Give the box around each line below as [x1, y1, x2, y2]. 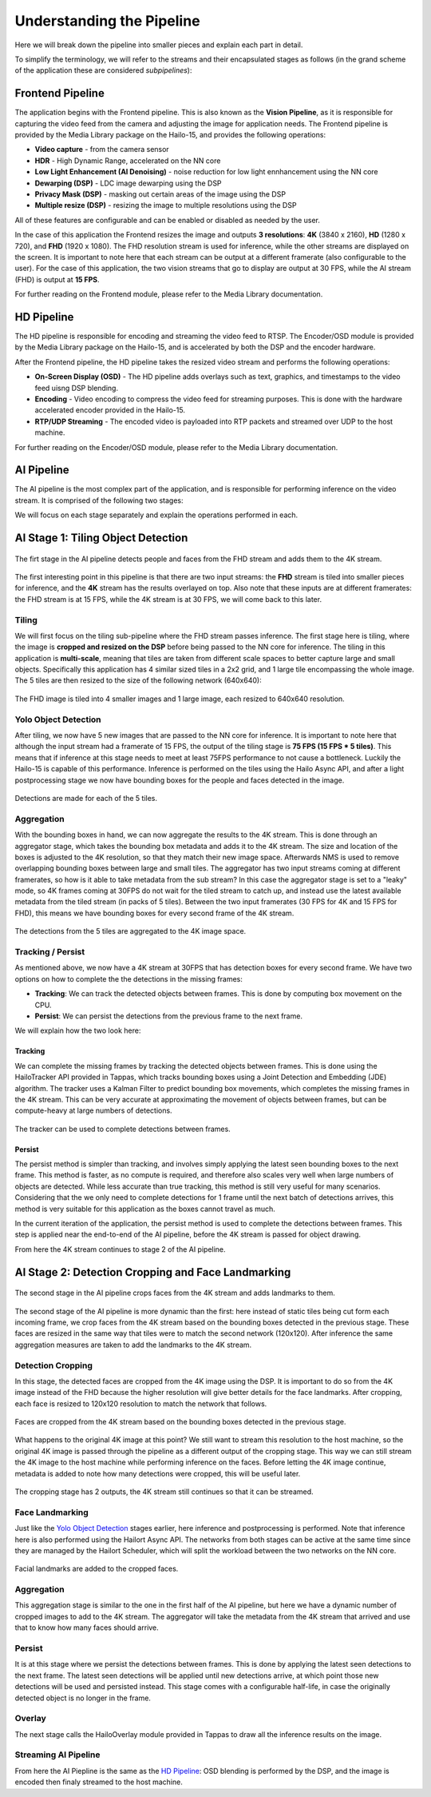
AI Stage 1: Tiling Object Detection [14, 532, 188, 545]
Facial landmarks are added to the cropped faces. [14, 1564, 179, 1574]
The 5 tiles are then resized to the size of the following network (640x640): [14, 675, 263, 685]
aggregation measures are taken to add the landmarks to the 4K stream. [14, 1340, 252, 1349]
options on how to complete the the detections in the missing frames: [14, 974, 243, 983]
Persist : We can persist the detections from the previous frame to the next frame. [34, 1011, 303, 1021]
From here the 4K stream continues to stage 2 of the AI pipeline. [14, 1244, 227, 1254]
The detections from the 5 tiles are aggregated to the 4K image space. [14, 926, 247, 936]
